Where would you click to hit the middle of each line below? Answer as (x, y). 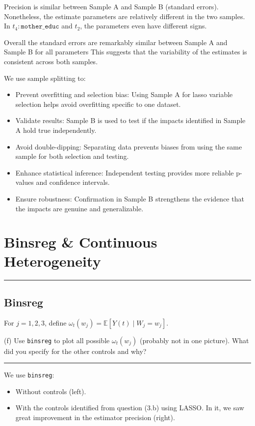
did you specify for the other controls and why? (75, 351)
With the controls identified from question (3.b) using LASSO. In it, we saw (130, 408)
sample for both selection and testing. (72, 156)
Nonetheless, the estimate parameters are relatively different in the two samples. (125, 16)
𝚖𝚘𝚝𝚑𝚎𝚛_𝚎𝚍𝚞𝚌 (40, 27)
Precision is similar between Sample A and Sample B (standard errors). (111, 6)
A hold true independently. (56, 130)
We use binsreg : (29, 375)
